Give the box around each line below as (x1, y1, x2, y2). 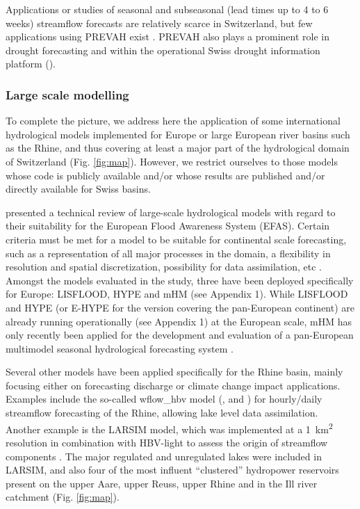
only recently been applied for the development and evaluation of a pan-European (6, 328, 354, 342)
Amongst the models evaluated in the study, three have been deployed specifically (6, 273, 354, 287)
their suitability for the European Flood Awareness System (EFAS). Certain (6, 218, 330, 233)
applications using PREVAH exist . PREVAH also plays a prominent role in (6, 29, 329, 44)
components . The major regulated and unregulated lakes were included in (6, 449, 322, 463)
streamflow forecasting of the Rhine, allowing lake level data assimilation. (6, 405, 318, 420)
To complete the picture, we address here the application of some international (6, 113, 341, 128)
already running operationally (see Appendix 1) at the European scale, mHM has (6, 314, 352, 328)
